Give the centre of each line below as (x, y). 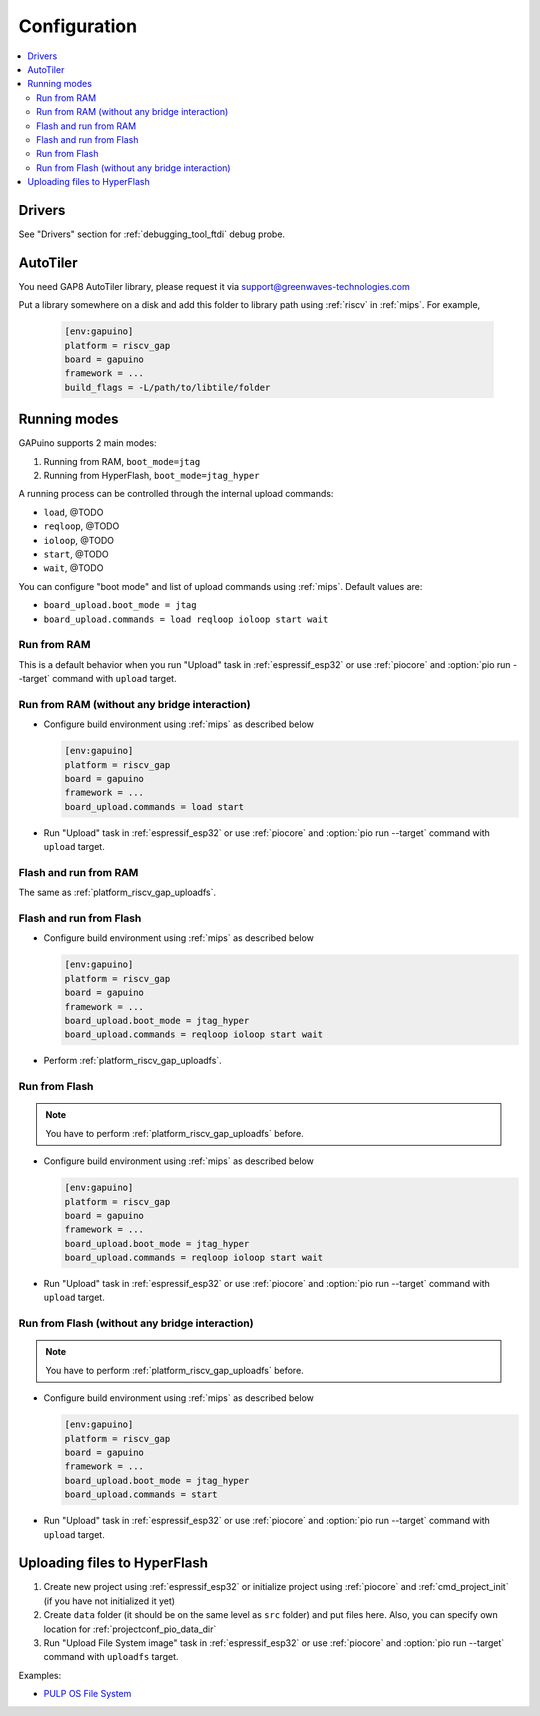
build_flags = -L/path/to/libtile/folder (167, 387)
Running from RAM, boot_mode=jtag (122, 461)
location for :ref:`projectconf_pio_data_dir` (130, 1629)
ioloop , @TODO (79, 540)
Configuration (78, 26)
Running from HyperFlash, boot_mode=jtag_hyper (151, 476)
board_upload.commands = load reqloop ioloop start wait (186, 619)
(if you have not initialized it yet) (109, 1601)
